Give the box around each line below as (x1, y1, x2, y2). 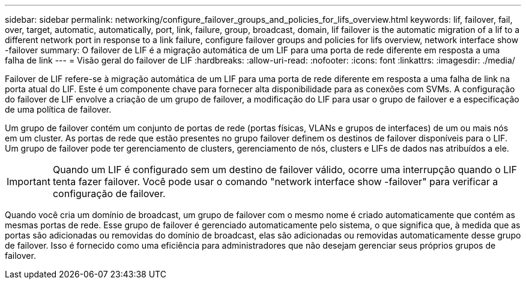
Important (7, 176, 50, 188)
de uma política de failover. (5, 104, 112, 114)
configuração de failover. (52, 188, 166, 200)
